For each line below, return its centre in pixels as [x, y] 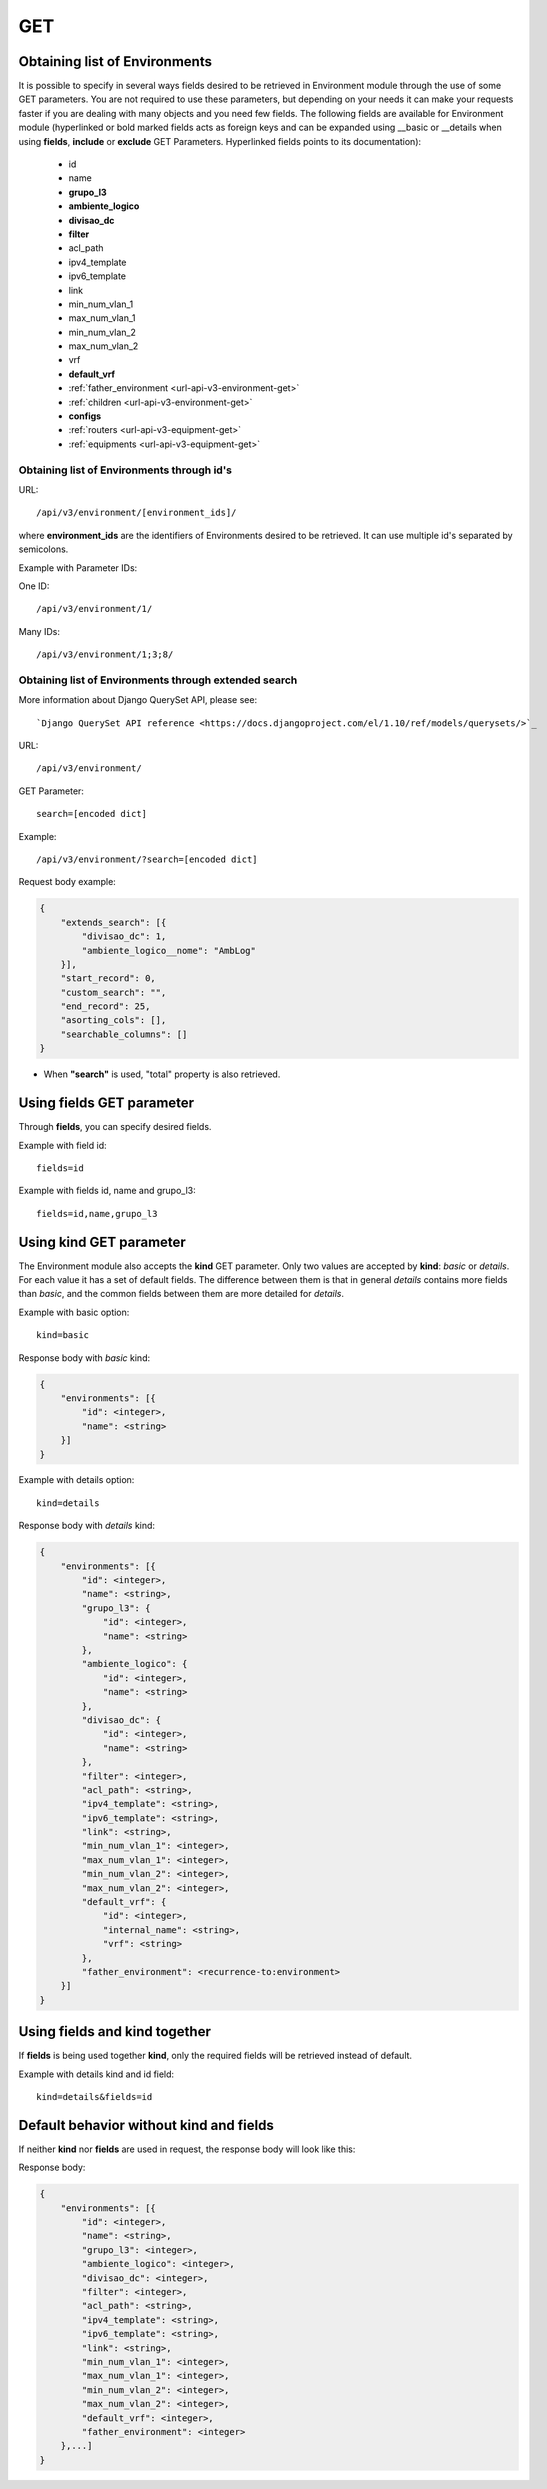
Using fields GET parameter [106, 1103]
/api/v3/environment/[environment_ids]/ [136, 513]
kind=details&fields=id [94, 2097]
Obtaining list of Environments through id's [125, 470]
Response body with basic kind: [84, 1357]
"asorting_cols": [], [113, 1020]
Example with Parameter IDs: [78, 567]
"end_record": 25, [105, 1006]
